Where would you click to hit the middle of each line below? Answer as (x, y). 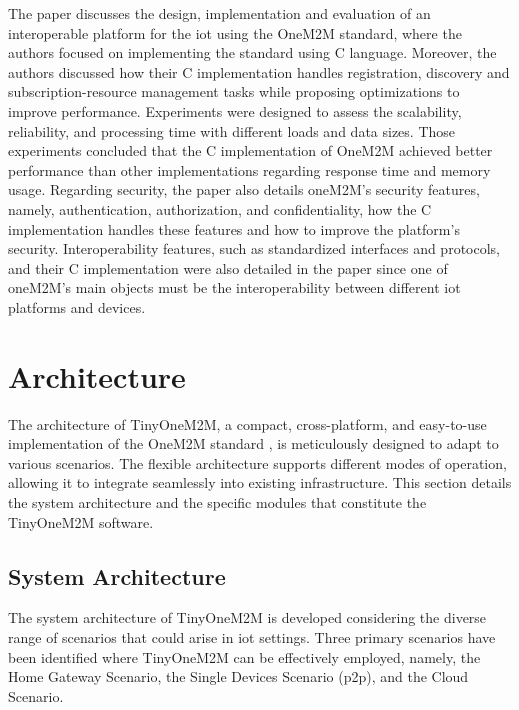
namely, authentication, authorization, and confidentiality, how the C (220, 208)
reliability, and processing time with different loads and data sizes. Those (232, 130)
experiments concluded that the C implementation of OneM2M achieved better (250, 150)
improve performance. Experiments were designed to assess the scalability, (235, 110)
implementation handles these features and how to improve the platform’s (234, 228)
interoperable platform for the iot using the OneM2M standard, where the (235, 32)
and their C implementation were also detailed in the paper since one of (228, 267)
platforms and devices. (77, 306)
